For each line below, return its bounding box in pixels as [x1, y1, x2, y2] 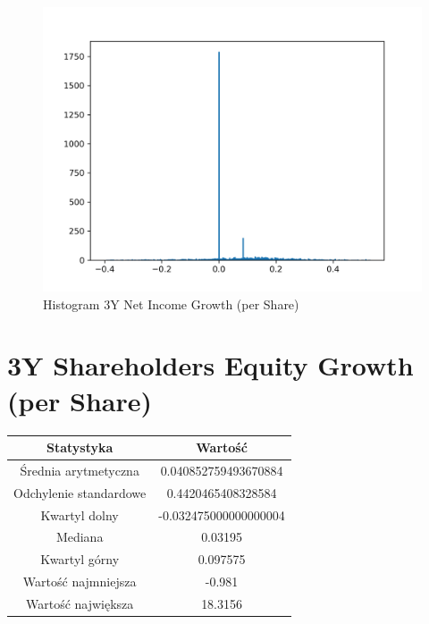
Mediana [55, 527, 104, 546]
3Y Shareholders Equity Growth [7, 347, 414, 384]
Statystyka [46, 438, 114, 456]
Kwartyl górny [40, 550, 120, 569]
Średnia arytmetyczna [20, 460, 139, 479]
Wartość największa [25, 594, 134, 612]
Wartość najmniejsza [22, 572, 137, 591]
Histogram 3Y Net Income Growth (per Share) [43, 294, 299, 313]
